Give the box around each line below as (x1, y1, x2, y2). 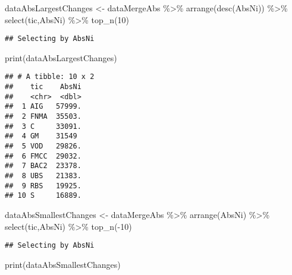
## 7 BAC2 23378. (5, 162, 81, 170)
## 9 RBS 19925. (5, 181, 81, 190)
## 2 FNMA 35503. (5, 112, 81, 121)
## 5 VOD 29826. (5, 142, 81, 151)
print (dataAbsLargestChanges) (5, 51, 117, 64)
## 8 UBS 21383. (5, 172, 81, 180)
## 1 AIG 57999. (5, 102, 81, 111)
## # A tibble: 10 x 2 (5, 72, 95, 81)
